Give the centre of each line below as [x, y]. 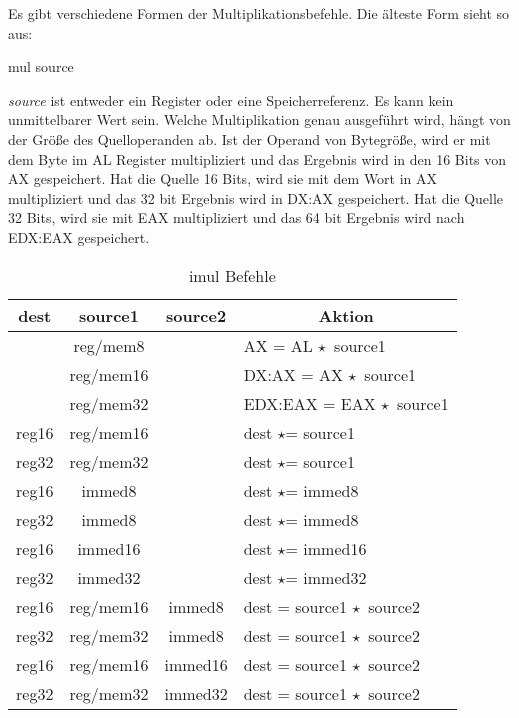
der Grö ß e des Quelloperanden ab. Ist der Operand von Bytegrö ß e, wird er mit [249, 138]
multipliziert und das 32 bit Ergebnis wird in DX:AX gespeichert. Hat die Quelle [256, 197]
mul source [41, 66]
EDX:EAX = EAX [309, 403]
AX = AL [278, 345]
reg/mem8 [109, 345]
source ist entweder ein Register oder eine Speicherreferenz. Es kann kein [231, 99]
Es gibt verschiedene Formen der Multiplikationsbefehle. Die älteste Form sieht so [259, 13]
